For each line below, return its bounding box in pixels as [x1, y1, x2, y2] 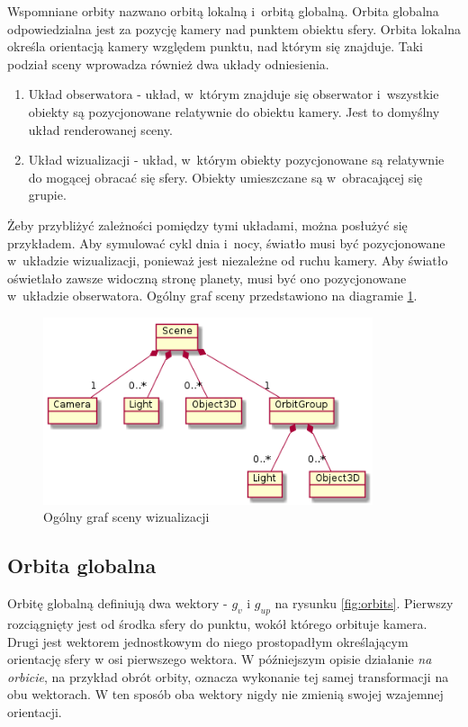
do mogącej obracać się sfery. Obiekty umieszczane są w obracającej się [28, 167, 423, 186]
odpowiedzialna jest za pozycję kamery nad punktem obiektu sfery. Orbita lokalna [7, 19, 461, 38]
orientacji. [7, 702, 62, 721]
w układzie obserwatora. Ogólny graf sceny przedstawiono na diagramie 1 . [7, 286, 418, 305]
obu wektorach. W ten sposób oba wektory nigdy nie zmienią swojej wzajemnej [7, 685, 444, 704]
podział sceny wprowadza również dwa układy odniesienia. [7, 54, 329, 73]
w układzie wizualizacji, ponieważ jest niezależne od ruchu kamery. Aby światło [7, 251, 448, 270]
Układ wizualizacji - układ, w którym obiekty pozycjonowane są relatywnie [28, 150, 445, 169]
